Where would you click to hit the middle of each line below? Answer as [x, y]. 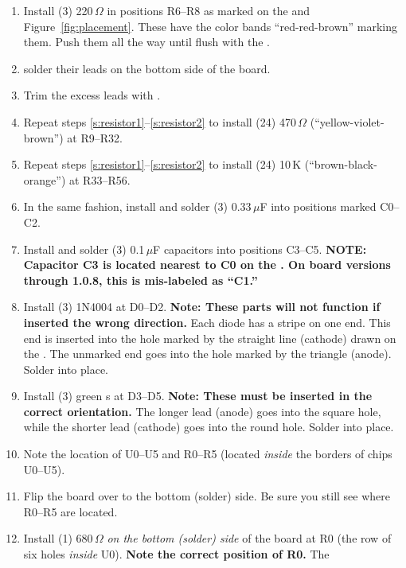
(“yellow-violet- [347, 121]
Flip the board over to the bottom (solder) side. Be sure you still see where [207, 496]
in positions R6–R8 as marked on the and [209, 10]
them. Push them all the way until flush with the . [146, 42]
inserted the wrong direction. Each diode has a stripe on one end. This [207, 322]
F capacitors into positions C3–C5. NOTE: [260, 249]
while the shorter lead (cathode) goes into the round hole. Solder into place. [209, 427]
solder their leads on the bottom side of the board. [147, 68]
